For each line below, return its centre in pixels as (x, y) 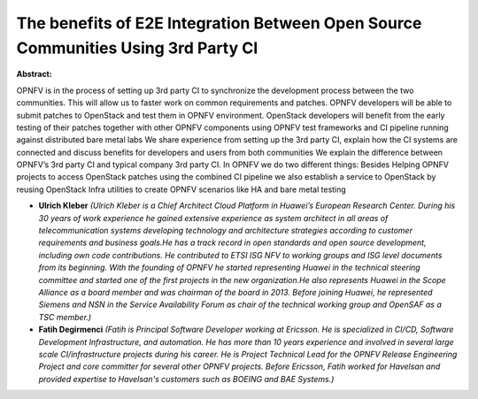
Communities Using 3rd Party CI (137, 48)
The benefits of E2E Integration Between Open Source (219, 23)
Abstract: (34, 74)
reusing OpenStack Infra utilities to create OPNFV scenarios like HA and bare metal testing (181, 189)
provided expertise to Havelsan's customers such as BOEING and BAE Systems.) (186, 379)
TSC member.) (65, 317)
